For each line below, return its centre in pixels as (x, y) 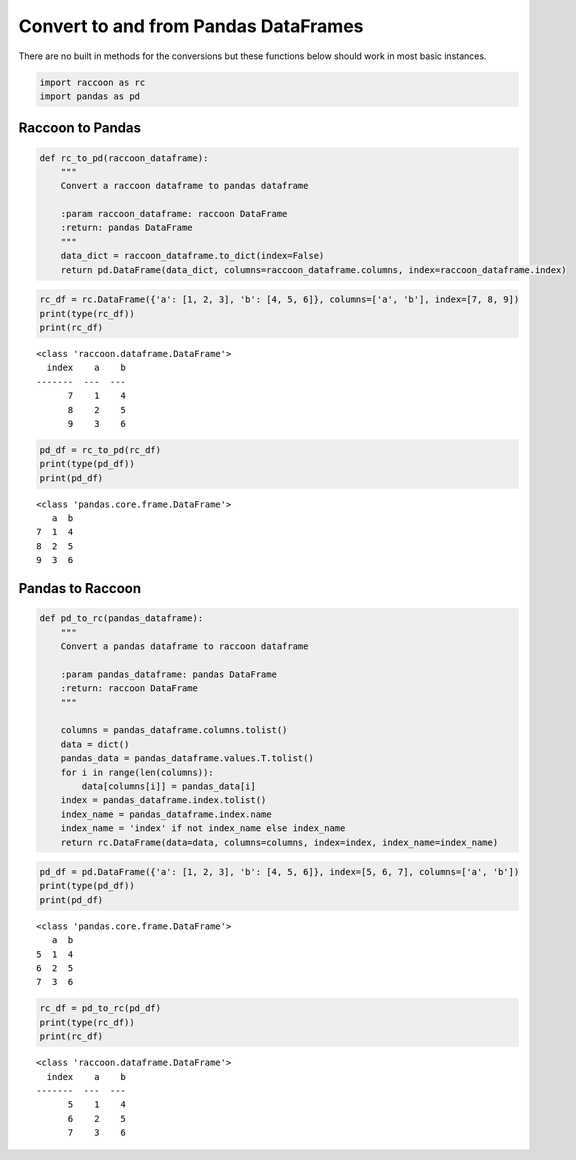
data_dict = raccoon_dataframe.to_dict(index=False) (192, 256)
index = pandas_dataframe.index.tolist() (163, 800)
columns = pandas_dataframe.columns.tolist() (174, 730)
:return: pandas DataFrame (127, 228)
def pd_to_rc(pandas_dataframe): (121, 618)
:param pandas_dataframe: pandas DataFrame (168, 674)
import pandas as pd (89, 96)
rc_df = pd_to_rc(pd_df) (100, 1008)
